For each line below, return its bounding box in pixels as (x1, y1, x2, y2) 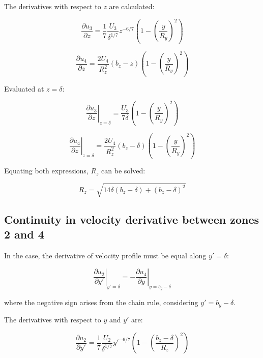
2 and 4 (4, 226, 44, 242)
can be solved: (101, 165, 145, 176)
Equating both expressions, (4, 165, 89, 176)
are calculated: (109, 1, 155, 11)
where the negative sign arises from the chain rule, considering (4, 296, 198, 307)
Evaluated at (4, 83, 44, 94)
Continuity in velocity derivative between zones (4, 211, 259, 227)
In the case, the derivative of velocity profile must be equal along (4, 250, 207, 261)
